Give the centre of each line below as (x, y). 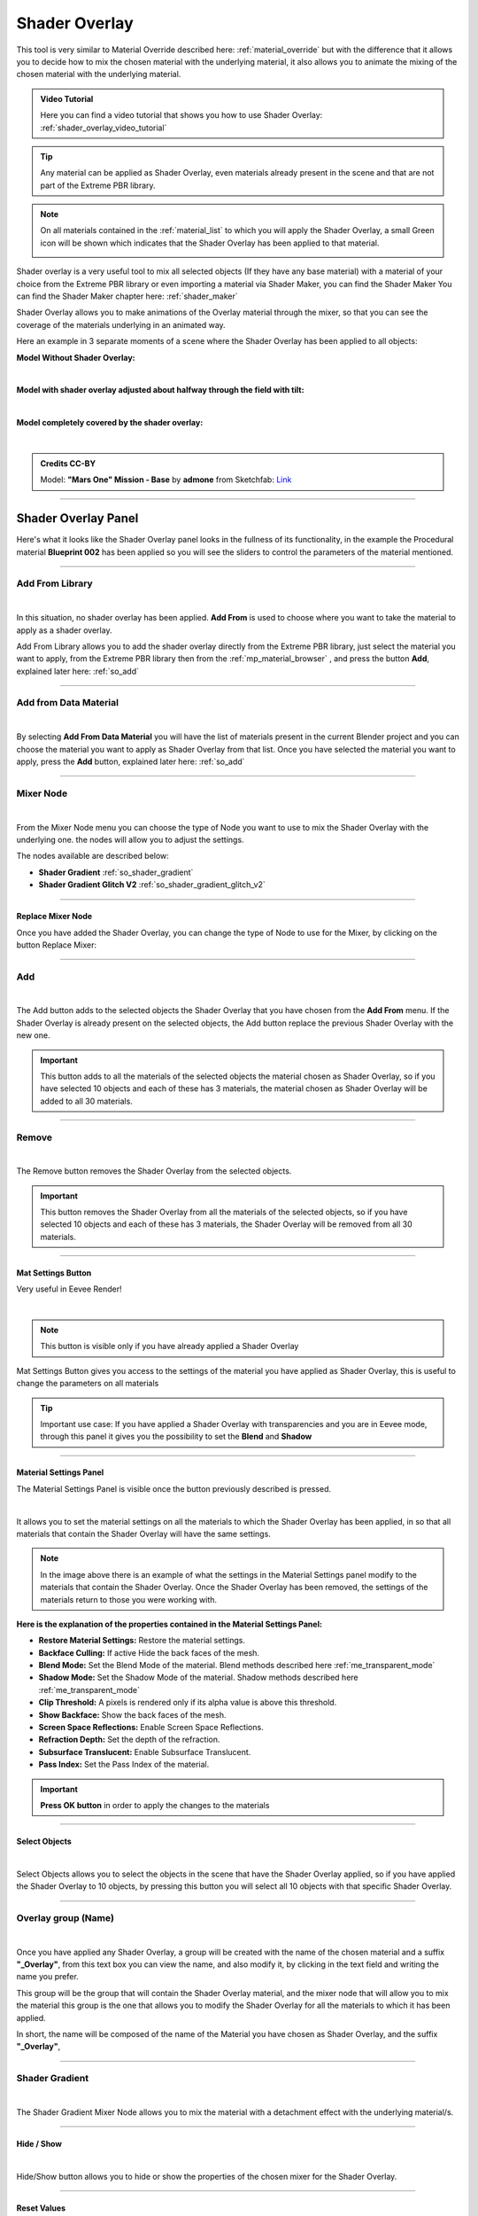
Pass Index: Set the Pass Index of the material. (124, 1765)
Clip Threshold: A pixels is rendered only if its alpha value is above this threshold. (188, 1703)
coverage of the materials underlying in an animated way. (121, 324)
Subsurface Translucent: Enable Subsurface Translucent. (145, 1752)
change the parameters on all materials (88, 1384)
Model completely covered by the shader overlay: (110, 423)
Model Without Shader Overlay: (76, 357)
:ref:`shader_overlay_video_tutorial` (104, 128)
